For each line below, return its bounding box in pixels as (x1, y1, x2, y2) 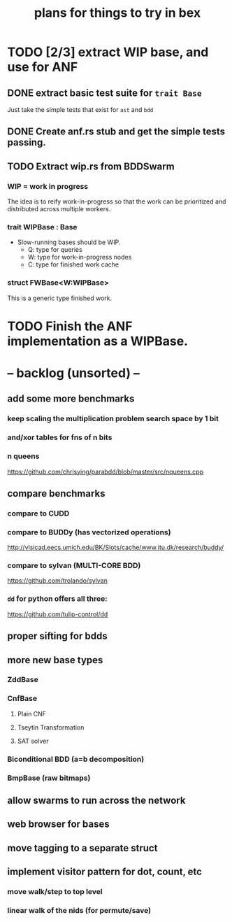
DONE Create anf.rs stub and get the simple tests (7, 126, 226, 138)
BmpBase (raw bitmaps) (7, 773, 91, 783)
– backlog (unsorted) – (7, 365, 140, 381)
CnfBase (7, 694, 38, 704)
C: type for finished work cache (27, 260, 119, 269)
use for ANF (7, 59, 78, 75)
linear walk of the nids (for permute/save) (7, 906, 152, 916)
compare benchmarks (7, 488, 106, 499)
